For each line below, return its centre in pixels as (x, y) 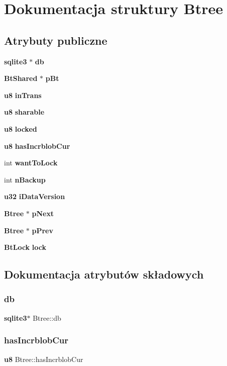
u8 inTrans (23, 95)
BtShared (21, 78)
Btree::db (47, 317)
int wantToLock (31, 163)
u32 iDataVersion (35, 196)
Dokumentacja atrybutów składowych (104, 274)
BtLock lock (25, 247)
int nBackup (25, 179)
